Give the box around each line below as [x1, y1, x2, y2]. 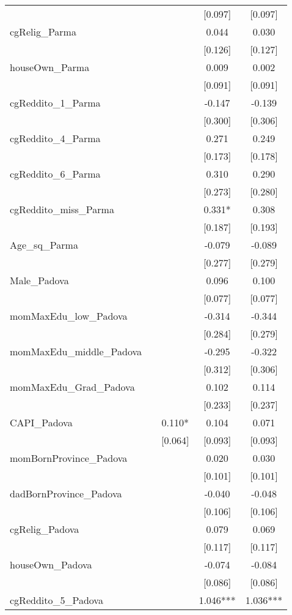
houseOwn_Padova [10, 557, 92, 572]
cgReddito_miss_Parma [10, 202, 114, 216]
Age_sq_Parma [10, 238, 78, 252]
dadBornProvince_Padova [10, 486, 122, 500]
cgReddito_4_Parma [10, 131, 101, 145]
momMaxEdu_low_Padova [10, 309, 128, 323]
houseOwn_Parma [10, 60, 90, 74]
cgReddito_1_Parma [10, 96, 101, 110]
